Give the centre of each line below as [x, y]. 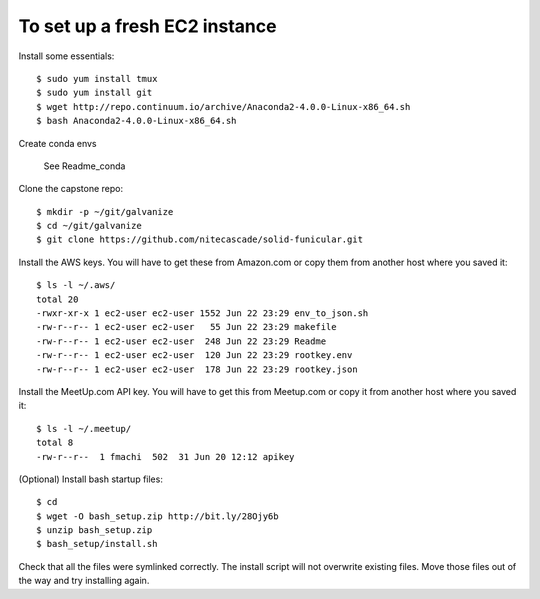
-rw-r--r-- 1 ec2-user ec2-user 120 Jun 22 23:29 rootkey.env [194, 355]
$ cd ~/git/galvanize [89, 226]
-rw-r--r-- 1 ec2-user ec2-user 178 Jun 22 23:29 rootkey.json [197, 369]
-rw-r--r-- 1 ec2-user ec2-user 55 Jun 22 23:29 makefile [186, 327]
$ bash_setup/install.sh [97, 544]
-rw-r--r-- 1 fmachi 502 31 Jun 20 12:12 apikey [165, 456]
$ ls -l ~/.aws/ [76, 285]
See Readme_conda [84, 166]
